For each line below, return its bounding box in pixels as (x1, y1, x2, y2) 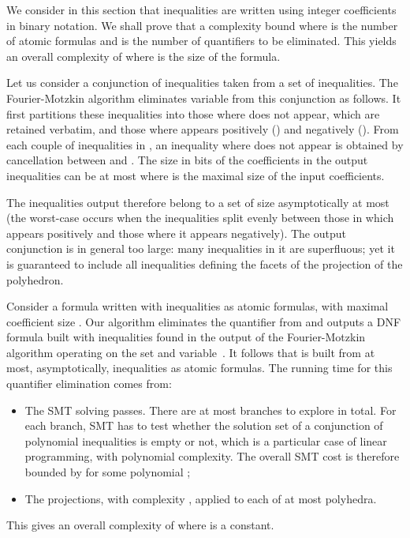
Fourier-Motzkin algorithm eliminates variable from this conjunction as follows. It (6, 89, 401, 106)
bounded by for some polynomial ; (24, 464, 191, 480)
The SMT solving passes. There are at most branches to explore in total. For (24, 401, 397, 418)
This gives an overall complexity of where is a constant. (6, 517, 274, 533)
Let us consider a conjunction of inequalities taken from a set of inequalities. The (6, 74, 398, 91)
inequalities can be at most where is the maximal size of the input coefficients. (6, 167, 385, 183)
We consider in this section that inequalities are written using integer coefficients (6, 2, 397, 17)
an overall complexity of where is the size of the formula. (6, 47, 281, 64)
